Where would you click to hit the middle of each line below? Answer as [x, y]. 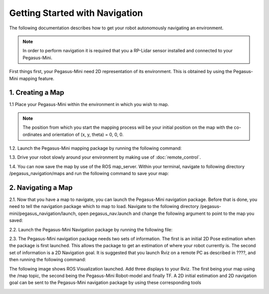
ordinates [32, 134]
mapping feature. [37, 78]
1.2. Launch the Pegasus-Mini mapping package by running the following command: [95, 148]
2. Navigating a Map [41, 187]
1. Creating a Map [37, 93]
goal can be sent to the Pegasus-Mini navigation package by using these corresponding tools [105, 283]
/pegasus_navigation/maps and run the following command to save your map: [89, 174]
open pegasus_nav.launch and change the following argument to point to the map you [166, 213]
